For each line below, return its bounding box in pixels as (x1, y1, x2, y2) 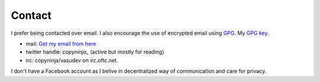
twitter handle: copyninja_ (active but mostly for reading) (25, 48, 164, 55)
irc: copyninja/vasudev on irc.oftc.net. (25, 57, 119, 64)
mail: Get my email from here (25, 40, 97, 47)
